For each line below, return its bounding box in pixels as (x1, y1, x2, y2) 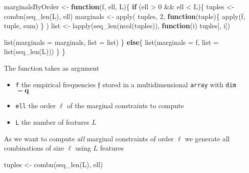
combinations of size (4, 143, 65, 153)
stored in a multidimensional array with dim (102, 79, 236, 89)
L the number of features (15, 116, 90, 127)
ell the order (15, 100, 56, 111)
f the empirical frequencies (15, 79, 96, 89)
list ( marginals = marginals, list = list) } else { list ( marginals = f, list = (4, 37, 219, 47)
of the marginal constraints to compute (67, 100, 184, 111)
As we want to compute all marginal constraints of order (4, 133, 174, 143)
